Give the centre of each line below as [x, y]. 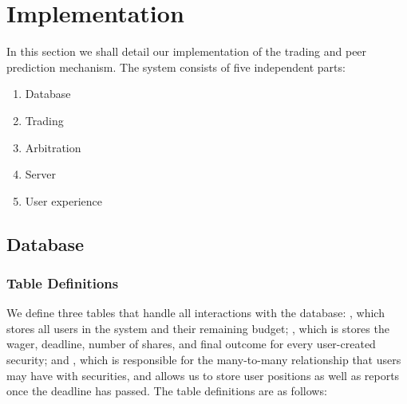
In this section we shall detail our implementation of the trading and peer [187, 51]
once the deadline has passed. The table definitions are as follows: [167, 391]
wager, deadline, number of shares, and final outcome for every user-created [191, 344]
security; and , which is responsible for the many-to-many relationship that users [204, 360]
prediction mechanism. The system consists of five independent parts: [176, 67]
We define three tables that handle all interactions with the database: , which [196, 313]
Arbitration [53, 147]
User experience [63, 200]
